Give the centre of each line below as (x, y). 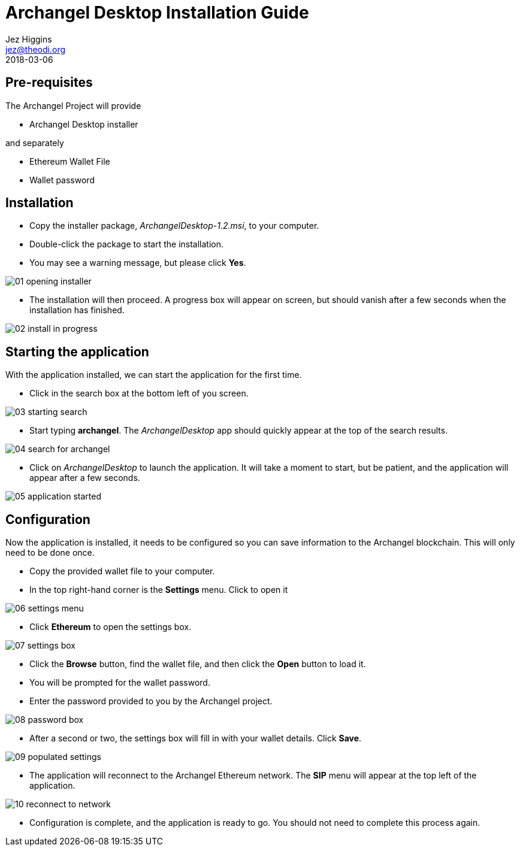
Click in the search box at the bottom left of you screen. (139, 393)
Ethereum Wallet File (70, 161)
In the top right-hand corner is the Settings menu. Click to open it (159, 590)
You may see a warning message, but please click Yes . (138, 263)
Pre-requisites (49, 83)
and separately (35, 143)
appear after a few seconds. (85, 478)
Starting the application (77, 352)
